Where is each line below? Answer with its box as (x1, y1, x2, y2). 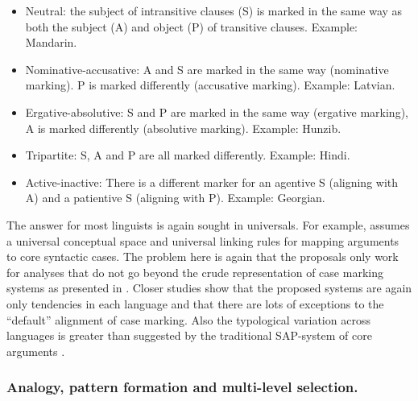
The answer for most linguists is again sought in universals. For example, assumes (6, 216, 410, 233)
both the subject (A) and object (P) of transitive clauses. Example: (25, 18, 358, 35)
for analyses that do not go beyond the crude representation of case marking (6, 263, 383, 280)
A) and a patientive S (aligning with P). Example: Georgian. (25, 189, 325, 206)
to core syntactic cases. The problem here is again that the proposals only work (6, 248, 399, 265)
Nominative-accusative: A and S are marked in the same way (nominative (25, 60, 389, 77)
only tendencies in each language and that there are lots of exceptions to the (6, 295, 384, 312)
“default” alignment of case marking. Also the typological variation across (6, 311, 370, 328)
